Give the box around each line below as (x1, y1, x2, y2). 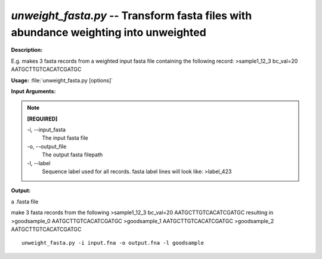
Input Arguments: (11, 87, 56, 95)
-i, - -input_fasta (27, 126, 66, 134)
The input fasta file (42, 134, 89, 141)
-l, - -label (27, 159, 51, 166)
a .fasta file (11, 198, 39, 205)
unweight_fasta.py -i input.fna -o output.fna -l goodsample (21, 239, 204, 246)
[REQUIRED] (27, 115, 58, 122)
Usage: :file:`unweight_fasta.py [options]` (11, 76, 113, 84)
